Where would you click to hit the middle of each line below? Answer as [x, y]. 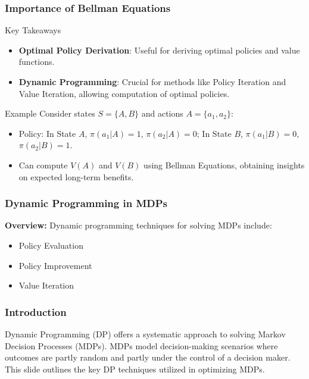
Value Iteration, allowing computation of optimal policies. [124, 93]
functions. [37, 62]
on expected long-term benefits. [76, 176]
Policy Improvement [55, 265]
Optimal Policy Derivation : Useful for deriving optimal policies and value [159, 50]
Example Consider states [50, 113]
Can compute [43, 165]
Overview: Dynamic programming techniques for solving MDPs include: [138, 225]
